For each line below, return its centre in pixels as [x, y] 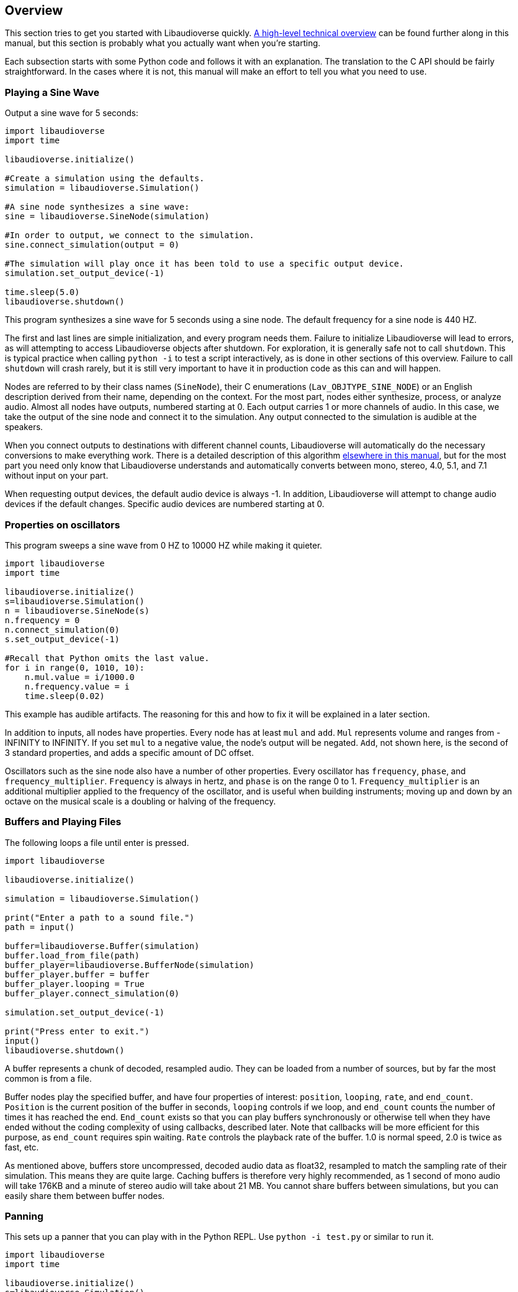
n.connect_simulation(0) [62, 629]
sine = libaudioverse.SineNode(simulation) [107, 217]
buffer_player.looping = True [75, 984]
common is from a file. [49, 1078]
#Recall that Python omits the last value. [107, 658]
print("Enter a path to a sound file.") [100, 917]
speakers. [24, 427]
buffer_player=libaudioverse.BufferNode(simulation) [130, 965]
